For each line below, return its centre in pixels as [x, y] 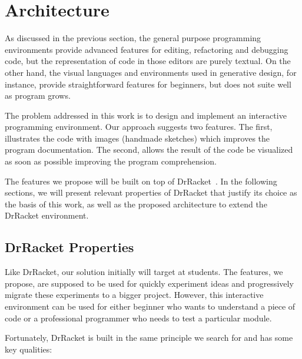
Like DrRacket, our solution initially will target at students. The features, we [144, 272]
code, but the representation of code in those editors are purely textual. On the [148, 61]
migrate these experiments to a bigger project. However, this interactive [134, 295]
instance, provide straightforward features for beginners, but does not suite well [148, 84]
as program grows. [38, 95]
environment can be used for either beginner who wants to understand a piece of [150, 306]
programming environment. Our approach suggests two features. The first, [139, 127]
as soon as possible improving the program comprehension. [111, 161]
